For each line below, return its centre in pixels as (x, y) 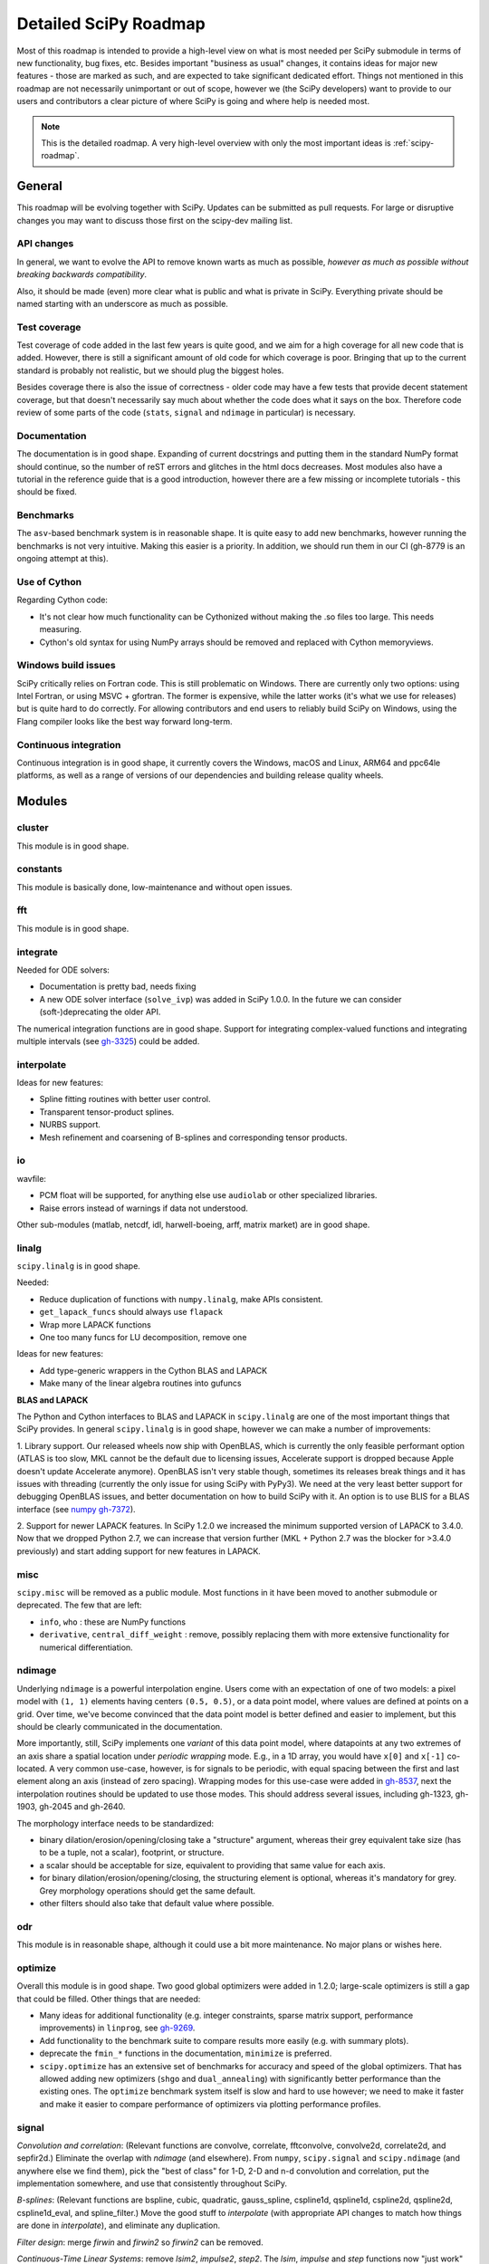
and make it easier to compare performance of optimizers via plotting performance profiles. (211, 2104)
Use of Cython (49, 581)
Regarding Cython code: (62, 600)
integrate (38, 952)
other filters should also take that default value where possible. (157, 1903)
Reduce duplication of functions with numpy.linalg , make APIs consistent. (181, 1299)
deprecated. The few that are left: (79, 1605)
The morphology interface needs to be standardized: (115, 1823)
